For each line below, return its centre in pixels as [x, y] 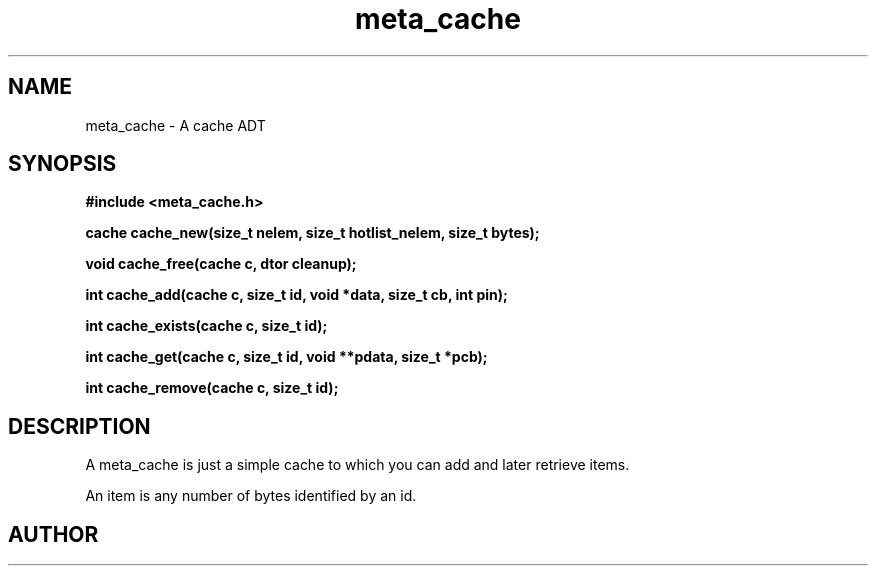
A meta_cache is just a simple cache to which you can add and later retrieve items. [357, 465]
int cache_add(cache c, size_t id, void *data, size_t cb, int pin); [296, 295]
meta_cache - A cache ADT [175, 125]
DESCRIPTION [79, 426]
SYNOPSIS [62, 164]
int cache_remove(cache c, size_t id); [212, 388]
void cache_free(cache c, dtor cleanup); [221, 264]
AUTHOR [53, 534]
